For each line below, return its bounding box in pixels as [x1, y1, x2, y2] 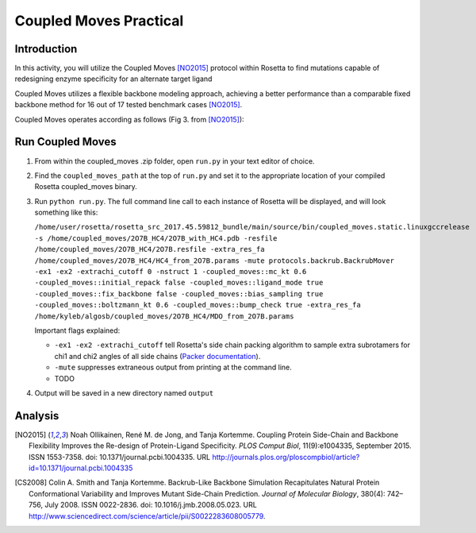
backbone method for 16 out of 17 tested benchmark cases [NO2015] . [14, 100, 243, 110]
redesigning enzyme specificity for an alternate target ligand [14, 74, 213, 83]
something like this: [34, 207, 98, 218]
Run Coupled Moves [14, 135, 117, 149]
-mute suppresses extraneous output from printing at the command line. [54, 362, 293, 373]
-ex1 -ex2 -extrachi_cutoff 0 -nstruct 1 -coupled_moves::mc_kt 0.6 [34, 267, 307, 276]
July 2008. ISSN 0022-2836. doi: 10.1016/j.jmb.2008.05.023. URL [44, 500, 257, 510]
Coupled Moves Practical [14, 12, 184, 29]
